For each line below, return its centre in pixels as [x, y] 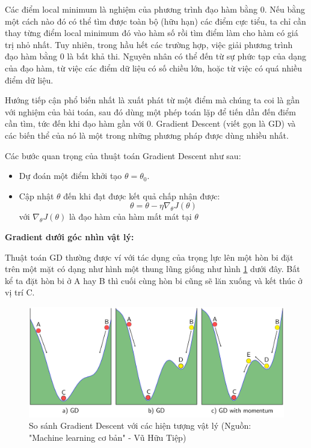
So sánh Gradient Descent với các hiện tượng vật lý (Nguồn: [140, 425]
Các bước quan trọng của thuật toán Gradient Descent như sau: [123, 155]
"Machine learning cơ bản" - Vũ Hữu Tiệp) [108, 437]
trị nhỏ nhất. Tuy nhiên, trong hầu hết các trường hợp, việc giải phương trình [149, 44]
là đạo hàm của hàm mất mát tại [130, 216]
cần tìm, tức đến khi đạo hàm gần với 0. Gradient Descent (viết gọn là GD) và [150, 123]
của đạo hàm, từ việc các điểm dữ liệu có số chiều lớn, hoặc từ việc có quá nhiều [153, 68]
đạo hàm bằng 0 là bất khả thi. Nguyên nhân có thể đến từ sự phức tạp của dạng [156, 56]
